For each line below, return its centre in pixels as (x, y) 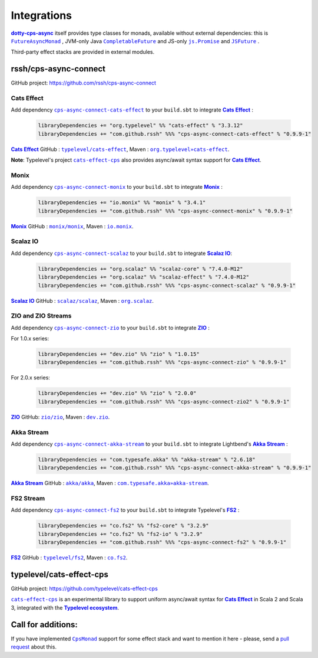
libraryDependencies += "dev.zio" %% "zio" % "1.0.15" (119, 354)
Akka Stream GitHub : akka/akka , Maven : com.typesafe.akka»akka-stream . (110, 483)
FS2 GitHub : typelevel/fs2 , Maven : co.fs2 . (69, 558)
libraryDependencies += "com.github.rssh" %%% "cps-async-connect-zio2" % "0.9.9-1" (164, 402)
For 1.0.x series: (30, 339)
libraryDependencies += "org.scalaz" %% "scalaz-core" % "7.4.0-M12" (140, 269)
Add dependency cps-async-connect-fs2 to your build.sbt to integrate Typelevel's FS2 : (125, 510)
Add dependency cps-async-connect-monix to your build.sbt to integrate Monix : (117, 187)
